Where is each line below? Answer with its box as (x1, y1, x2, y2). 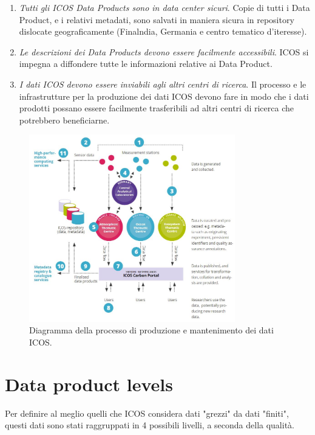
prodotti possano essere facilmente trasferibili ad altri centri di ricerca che (19, 102, 294, 114)
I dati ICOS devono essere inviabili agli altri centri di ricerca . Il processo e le (19, 77, 307, 90)
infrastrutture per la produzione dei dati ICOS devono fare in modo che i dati (19, 89, 309, 102)
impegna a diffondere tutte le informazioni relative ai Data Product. (19, 57, 273, 70)
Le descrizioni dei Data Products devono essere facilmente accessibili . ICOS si (19, 45, 309, 58)
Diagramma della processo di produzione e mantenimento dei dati (29, 324, 274, 336)
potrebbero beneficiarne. (19, 113, 110, 126)
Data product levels (5, 371, 173, 396)
